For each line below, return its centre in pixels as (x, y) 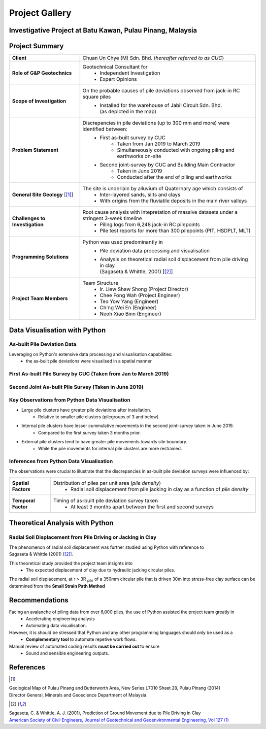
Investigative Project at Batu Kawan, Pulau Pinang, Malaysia (103, 30)
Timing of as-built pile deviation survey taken (106, 500)
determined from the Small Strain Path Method (57, 586)
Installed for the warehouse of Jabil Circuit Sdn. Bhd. (161, 105)
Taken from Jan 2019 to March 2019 (159, 144)
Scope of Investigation (39, 101)
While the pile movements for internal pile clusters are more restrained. (110, 449)
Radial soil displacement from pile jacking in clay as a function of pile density (160, 489)
